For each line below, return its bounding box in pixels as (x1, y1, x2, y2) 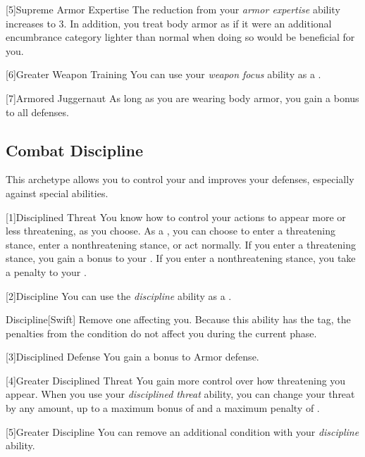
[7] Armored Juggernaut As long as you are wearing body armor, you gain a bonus (6, 90, 359, 105)
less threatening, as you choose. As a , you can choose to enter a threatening (6, 223, 335, 238)
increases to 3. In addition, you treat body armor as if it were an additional (6, 15, 332, 30)
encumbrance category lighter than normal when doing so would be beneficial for (6, 30, 355, 44)
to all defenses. (6, 104, 69, 119)
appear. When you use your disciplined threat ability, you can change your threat (6, 387, 355, 401)
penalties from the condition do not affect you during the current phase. (6, 325, 317, 340)
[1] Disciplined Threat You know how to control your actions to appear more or (6, 209, 346, 224)
